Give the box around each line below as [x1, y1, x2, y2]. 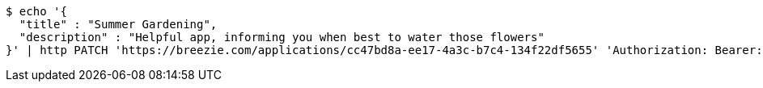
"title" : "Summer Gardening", [19, 18, 218, 31]
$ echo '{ [6, 5, 67, 18]
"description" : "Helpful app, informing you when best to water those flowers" [19, 31, 545, 44]
